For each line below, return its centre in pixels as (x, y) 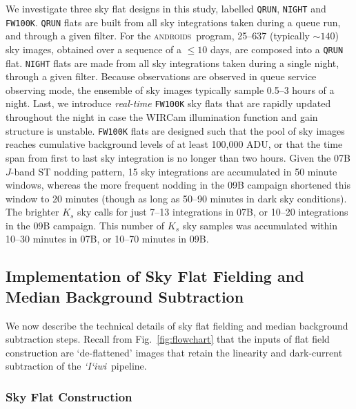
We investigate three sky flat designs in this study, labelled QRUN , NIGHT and (166, 8)
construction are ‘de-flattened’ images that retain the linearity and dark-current (174, 352)
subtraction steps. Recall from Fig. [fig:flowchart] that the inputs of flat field (168, 339)
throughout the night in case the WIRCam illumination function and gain (162, 117)
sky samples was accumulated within (260, 225)
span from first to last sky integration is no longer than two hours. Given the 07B (178, 157)
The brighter (32, 212)
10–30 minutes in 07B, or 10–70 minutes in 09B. (107, 239)
